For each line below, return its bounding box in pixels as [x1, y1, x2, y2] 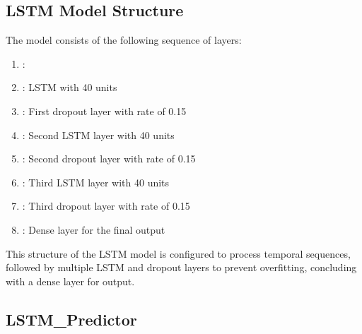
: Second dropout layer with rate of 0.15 [22, 151, 196, 166]
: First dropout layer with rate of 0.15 [22, 103, 187, 118]
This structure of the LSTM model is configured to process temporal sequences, [6, 246, 351, 261]
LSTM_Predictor [6, 308, 137, 330]
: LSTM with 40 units [22, 80, 117, 95]
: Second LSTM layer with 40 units [22, 127, 175, 142]
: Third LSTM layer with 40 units [22, 174, 170, 189]
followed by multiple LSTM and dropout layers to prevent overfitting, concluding [6, 260, 357, 275]
